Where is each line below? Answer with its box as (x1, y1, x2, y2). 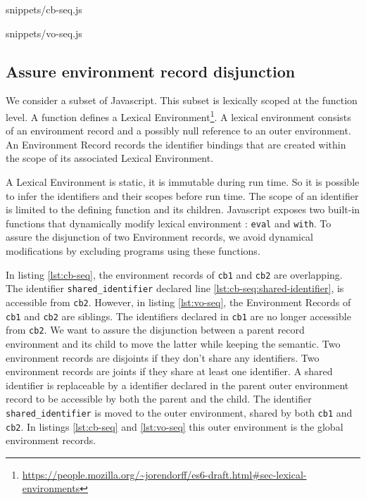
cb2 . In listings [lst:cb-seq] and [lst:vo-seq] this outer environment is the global (6, 419, 343, 434)
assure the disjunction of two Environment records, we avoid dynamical (6, 229, 313, 244)
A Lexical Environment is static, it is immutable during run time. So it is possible (6, 175, 360, 189)
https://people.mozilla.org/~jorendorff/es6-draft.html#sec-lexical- (22, 467, 307, 481)
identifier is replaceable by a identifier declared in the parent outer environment (6, 377, 349, 392)
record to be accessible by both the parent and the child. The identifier (6, 391, 312, 406)
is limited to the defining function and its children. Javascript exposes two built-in (6, 202, 360, 217)
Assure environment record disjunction (6, 60, 296, 82)
